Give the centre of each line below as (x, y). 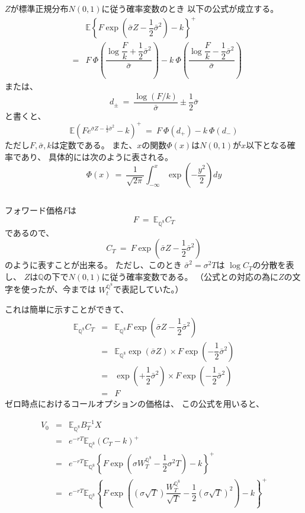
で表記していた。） (148, 289)
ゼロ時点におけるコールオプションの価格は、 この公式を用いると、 (135, 403)
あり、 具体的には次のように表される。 (97, 156)
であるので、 (30, 232)
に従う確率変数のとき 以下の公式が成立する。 (190, 8)
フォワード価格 (34, 210)
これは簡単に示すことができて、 (67, 309)
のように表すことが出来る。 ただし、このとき (93, 265)
